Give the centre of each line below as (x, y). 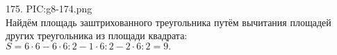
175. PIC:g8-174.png (49, 8)
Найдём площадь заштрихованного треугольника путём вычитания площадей (168, 22)
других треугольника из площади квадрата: (97, 35)
